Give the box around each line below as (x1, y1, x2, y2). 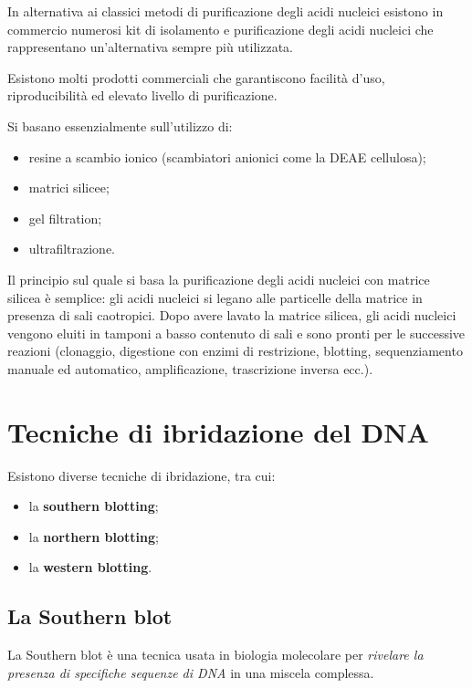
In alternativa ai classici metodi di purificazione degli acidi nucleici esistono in (7, 2, 444, 20)
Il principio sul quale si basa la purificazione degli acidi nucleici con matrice (7, 269, 430, 288)
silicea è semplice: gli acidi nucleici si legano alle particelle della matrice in (7, 287, 423, 307)
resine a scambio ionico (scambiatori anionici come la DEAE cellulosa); (28, 147, 426, 166)
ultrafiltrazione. (28, 239, 116, 258)
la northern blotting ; (28, 526, 159, 546)
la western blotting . (28, 558, 152, 577)
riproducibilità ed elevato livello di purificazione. (7, 86, 278, 105)
